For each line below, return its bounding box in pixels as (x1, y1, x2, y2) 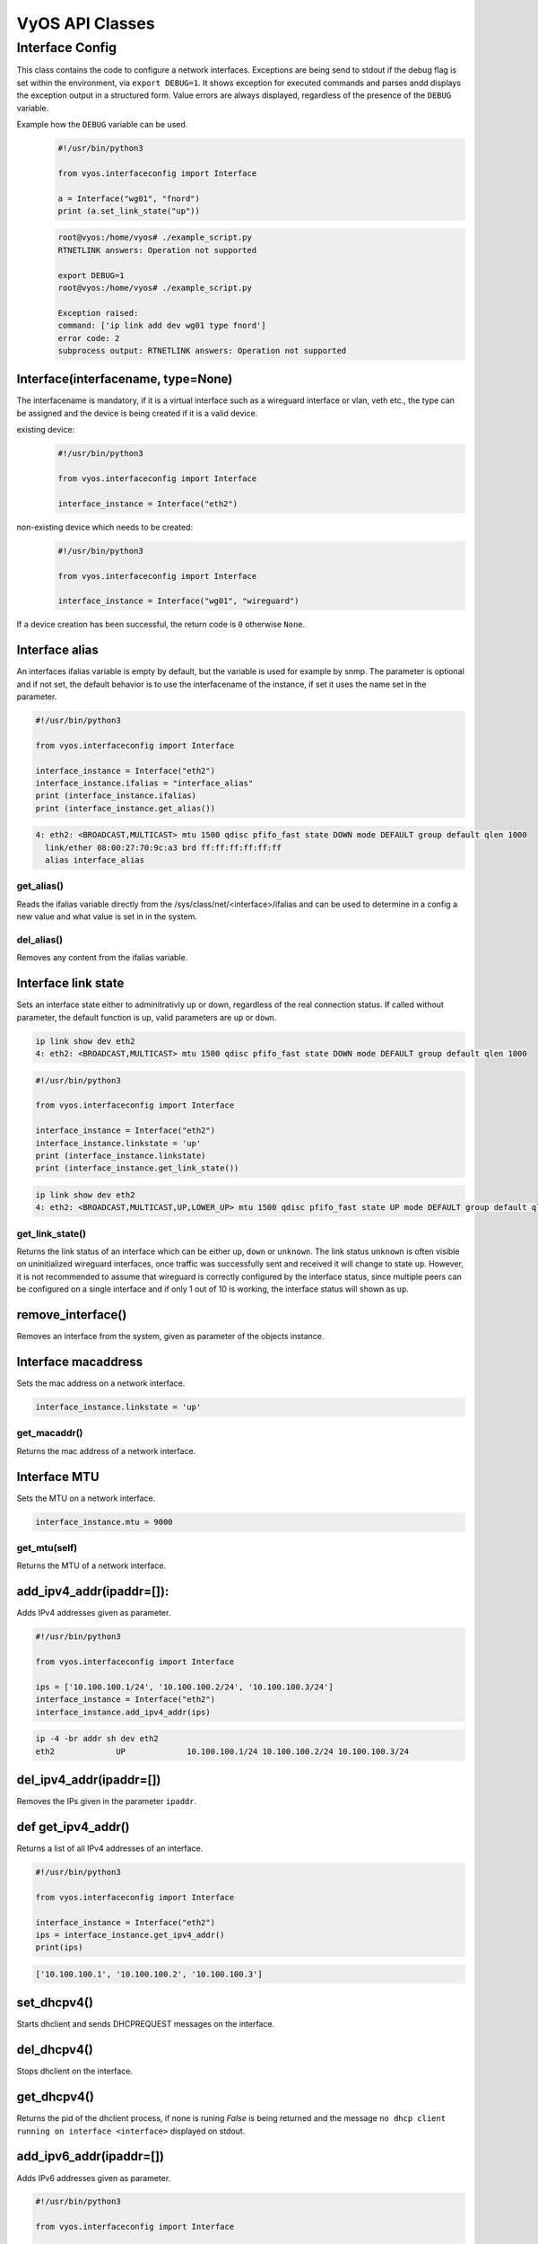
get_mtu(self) (16, 1542, 78, 1554)
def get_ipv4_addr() (16, 1819, 130, 1835)
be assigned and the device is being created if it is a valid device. (16, 408, 258, 418)
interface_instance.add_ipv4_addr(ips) (35, 1706, 211, 1717)
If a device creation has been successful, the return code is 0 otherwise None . (16, 619, 306, 630)
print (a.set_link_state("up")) (57, 206, 201, 215)
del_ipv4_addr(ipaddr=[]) (16, 1772, 161, 1787)
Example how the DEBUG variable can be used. (16, 118, 188, 129)
